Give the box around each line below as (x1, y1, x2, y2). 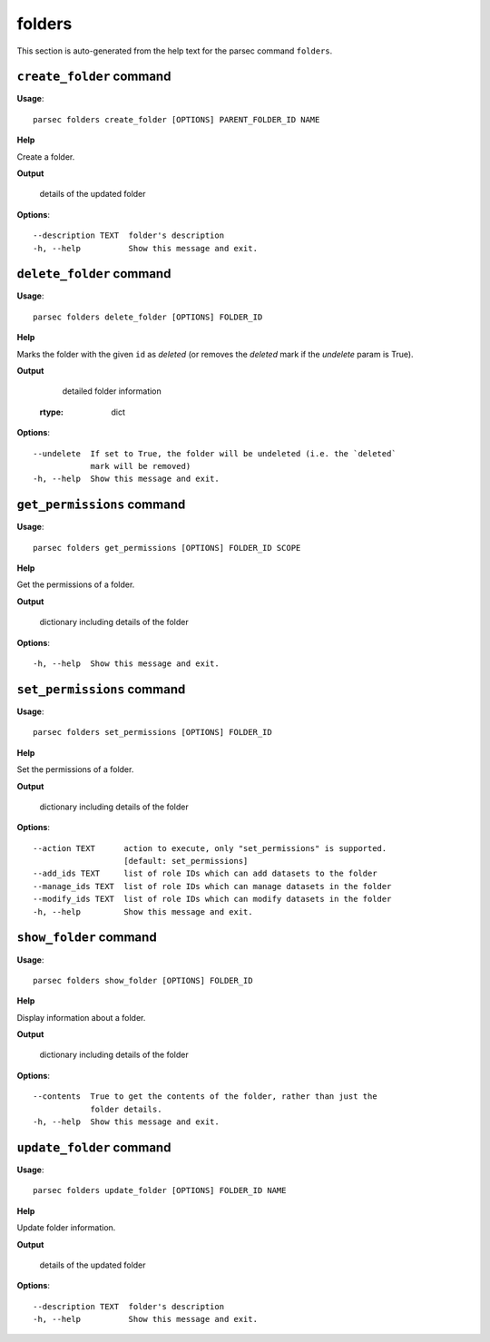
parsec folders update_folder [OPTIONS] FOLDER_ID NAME (33, 1185, 287, 1196)
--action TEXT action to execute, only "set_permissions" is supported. (33, 843, 387, 853)
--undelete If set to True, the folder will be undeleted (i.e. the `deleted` (33, 448, 397, 458)
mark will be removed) (90, 461, 191, 471)
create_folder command (16, 69, 171, 84)
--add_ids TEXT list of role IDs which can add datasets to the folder (33, 868, 377, 879)
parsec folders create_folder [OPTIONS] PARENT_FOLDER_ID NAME (33, 114, 320, 124)
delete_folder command (16, 266, 171, 281)
